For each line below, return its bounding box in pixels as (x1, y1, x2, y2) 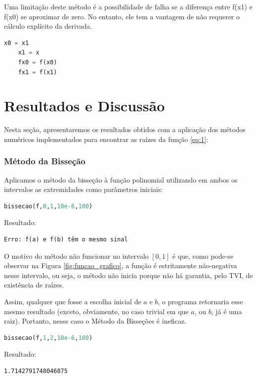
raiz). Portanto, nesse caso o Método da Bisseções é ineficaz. (4, 316, 186, 326)
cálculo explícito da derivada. (4, 21, 92, 31)
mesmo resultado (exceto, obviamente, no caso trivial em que (4, 306, 189, 316)
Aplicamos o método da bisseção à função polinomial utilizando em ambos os (4, 174, 238, 185)
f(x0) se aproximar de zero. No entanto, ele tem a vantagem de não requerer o (4, 11, 240, 21)
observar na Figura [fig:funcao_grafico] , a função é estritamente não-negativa (4, 260, 237, 271)
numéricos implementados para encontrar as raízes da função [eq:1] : (4, 134, 209, 144)
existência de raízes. (4, 280, 64, 290)
